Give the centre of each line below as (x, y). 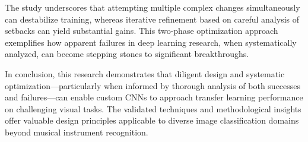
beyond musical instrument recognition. (77, 132)
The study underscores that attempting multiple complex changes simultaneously (153, 7)
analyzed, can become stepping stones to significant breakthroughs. (127, 54)
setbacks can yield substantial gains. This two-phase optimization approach (142, 31)
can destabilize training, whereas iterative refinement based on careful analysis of (152, 19)
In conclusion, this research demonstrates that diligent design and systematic (145, 73)
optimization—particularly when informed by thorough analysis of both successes (153, 85)
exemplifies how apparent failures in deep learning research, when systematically (151, 42)
